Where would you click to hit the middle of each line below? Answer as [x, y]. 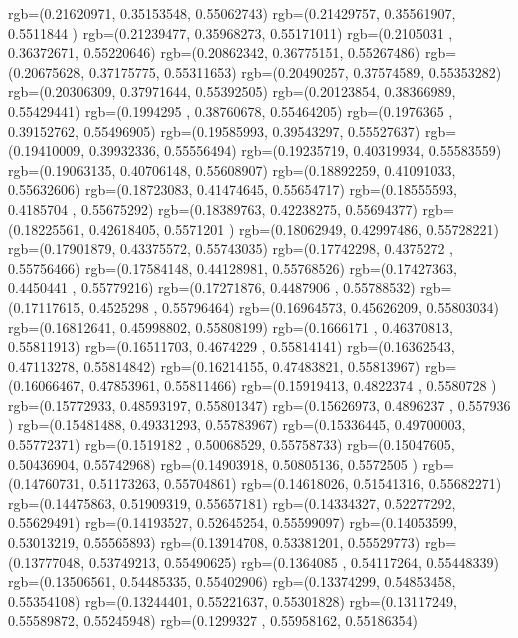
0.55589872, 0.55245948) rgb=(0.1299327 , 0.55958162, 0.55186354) [213, 620]
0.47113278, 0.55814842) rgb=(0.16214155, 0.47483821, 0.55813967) [214, 365]
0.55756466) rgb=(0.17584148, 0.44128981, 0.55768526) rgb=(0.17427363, [232, 267]
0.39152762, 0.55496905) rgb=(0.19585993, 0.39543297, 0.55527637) [214, 130]
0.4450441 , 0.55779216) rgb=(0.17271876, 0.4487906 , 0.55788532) [212, 287]
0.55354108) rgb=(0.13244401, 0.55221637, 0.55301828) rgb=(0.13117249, [232, 600]
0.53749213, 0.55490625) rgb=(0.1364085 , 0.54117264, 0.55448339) [293, 561]
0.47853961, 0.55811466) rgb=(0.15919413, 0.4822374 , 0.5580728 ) [292, 385]
